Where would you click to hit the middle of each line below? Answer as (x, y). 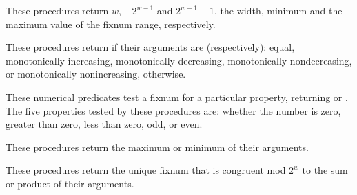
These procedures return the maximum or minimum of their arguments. (157, 147)
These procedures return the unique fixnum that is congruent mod (146, 170)
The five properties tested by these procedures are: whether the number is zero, (173, 110)
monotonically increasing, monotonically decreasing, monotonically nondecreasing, (179, 60)
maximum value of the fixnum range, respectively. (111, 24)
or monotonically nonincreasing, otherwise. (96, 74)
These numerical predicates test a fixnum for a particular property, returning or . (177, 96)
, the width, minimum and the (278, 10)
